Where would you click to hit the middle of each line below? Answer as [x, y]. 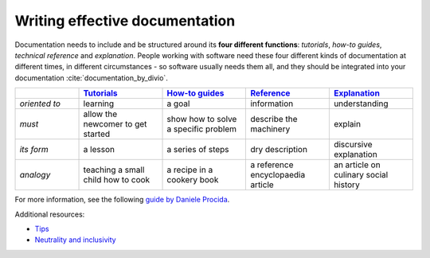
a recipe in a [190, 170]
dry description [279, 150]
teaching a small [114, 170]
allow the [100, 114]
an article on [357, 165]
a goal [178, 104]
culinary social [361, 175]
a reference [272, 165]
